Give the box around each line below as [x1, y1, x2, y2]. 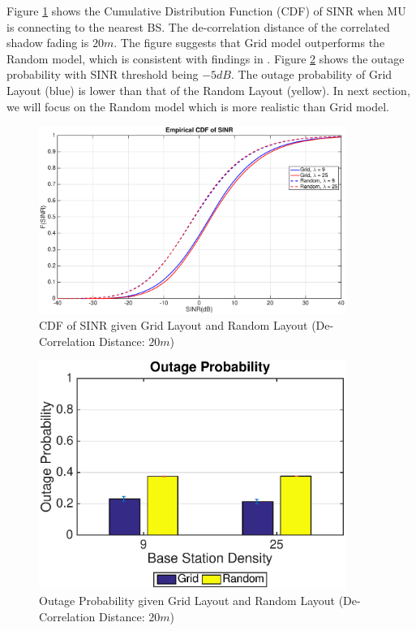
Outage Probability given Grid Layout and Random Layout [39, 592, 336, 609]
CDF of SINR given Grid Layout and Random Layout [39, 317, 308, 334]
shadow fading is [6, 34, 89, 51]
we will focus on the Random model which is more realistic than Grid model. [6, 97, 389, 115]
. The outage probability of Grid [230, 66, 392, 83]
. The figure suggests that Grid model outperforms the [114, 34, 385, 51]
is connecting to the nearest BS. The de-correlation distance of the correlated [6, 18, 390, 35]
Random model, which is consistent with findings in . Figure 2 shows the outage [6, 50, 405, 67]
